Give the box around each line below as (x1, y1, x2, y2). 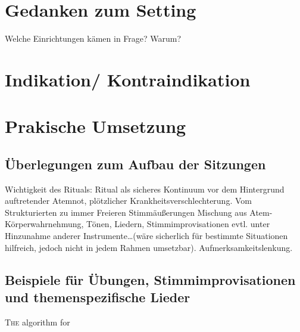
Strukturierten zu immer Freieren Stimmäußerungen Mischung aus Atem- (5, 206, 273, 218)
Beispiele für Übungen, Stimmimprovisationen (5, 270, 296, 288)
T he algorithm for (5, 315, 70, 328)
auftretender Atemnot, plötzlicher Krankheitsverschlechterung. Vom (5, 194, 252, 207)
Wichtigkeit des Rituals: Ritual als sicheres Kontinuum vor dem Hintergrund (5, 182, 285, 195)
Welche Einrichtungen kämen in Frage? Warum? (5, 32, 182, 45)
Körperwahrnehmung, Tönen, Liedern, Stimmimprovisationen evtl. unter (5, 218, 270, 230)
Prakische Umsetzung (5, 114, 186, 138)
